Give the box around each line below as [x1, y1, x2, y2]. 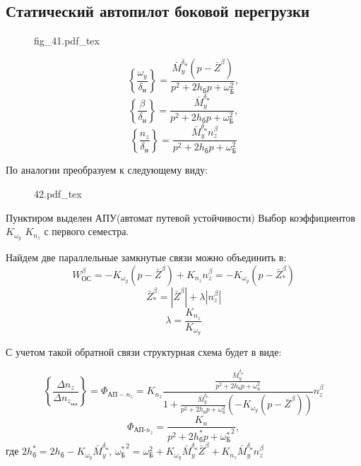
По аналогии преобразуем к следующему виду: [6, 162, 208, 177]
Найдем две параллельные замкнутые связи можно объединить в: [6, 250, 287, 265]
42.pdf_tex [34, 186, 82, 201]
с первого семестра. [44, 224, 129, 239]
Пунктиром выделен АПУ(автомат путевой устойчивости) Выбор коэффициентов [6, 210, 355, 225]
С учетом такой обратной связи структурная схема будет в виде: [6, 345, 282, 359]
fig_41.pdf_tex [34, 33, 100, 48]
